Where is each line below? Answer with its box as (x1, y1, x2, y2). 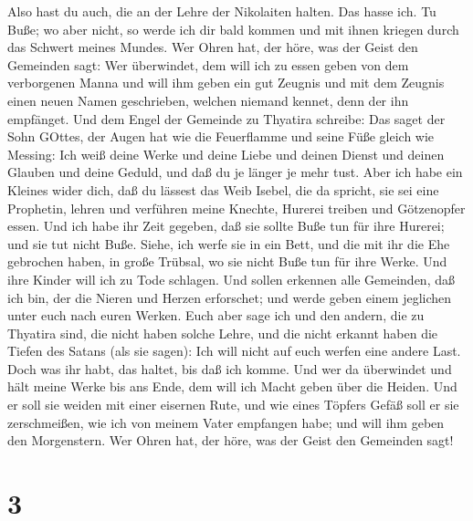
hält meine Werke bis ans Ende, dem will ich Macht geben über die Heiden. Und (7, 377, 457, 396)
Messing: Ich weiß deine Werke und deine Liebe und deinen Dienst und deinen (7, 144, 445, 163)
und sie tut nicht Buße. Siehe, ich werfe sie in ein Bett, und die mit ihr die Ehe (7, 234, 450, 253)
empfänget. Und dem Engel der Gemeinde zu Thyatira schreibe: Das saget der (7, 109, 446, 128)
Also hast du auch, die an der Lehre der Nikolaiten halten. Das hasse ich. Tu (7, 2, 436, 20)
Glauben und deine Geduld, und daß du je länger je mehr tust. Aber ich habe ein (7, 162, 463, 182)
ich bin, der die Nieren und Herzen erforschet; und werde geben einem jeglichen (7, 287, 452, 307)
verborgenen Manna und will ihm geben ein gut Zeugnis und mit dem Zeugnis (7, 73, 445, 92)
